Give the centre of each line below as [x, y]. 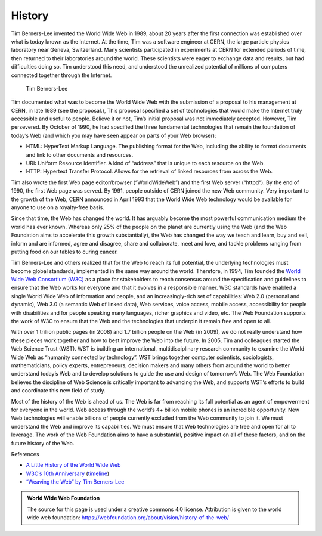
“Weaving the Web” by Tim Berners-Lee [75, 482]
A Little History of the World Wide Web [73, 465]
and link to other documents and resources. [80, 154]
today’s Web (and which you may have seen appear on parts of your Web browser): [114, 135]
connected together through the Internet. [61, 75]
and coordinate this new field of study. [58, 391]
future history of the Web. [43, 443]
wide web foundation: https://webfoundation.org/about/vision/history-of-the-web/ [128, 518]
